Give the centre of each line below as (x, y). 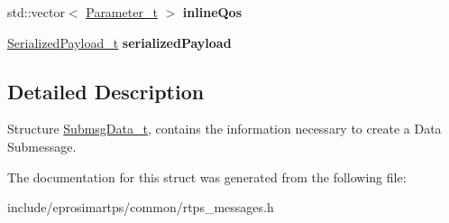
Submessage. (42, 146)
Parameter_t (122, 12)
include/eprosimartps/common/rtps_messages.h (141, 207)
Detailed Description (106, 91)
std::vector (36, 12)
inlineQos (212, 12)
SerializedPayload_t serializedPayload (119, 42)
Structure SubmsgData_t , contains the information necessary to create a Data (224, 129)
